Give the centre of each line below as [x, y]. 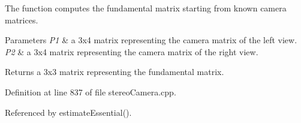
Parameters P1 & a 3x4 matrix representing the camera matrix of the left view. [151, 40]
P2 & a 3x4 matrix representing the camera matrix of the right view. [132, 51]
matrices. [22, 19]
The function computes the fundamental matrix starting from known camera [146, 8]
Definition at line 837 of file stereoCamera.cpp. [91, 91]
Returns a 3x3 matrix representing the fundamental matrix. [115, 72]
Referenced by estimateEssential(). [68, 112]
